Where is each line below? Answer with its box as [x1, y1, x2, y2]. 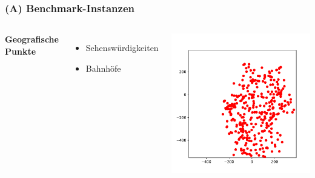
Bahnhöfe [85, 61, 121, 74]
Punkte [5, 44, 36, 57]
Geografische [5, 33, 59, 46]
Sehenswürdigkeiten [85, 41, 159, 54]
